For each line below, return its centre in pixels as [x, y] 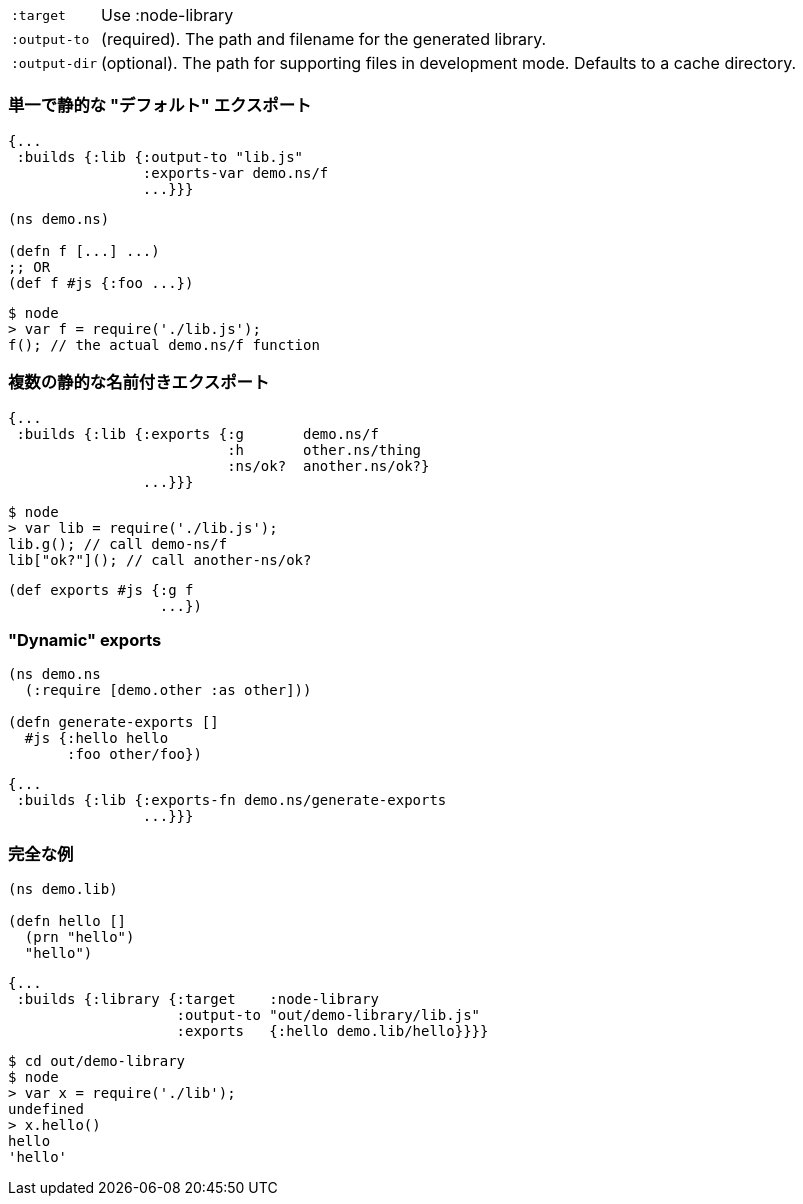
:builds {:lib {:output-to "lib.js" [160, 156]
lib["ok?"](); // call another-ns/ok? [160, 559]
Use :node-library [167, 15]
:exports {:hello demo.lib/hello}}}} [332, 1031]
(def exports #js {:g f [101, 589]
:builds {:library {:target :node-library [197, 999]
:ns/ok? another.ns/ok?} [328, 465]
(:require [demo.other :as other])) [168, 690]
